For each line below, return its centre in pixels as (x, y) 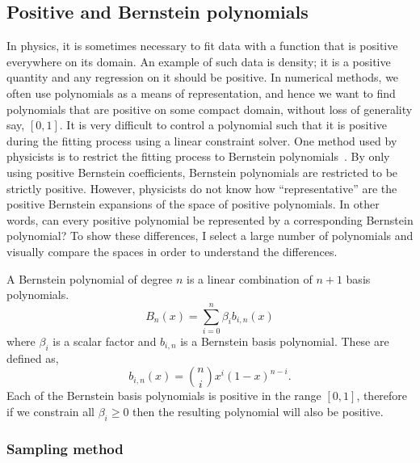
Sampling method (65, 448)
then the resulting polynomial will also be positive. (258, 411)
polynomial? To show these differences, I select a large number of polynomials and (210, 236)
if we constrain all (51, 411)
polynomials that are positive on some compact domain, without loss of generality (210, 109)
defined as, (33, 358)
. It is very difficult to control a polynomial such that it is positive (223, 125)
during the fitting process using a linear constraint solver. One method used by (202, 140)
